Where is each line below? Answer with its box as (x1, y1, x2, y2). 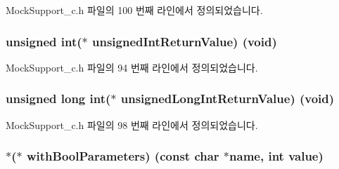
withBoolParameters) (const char (26, 147, 219, 165)
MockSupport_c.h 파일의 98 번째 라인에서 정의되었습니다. (6, 117, 258, 132)
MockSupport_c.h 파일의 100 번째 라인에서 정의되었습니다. (6, 3, 263, 17)
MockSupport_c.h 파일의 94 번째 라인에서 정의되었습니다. (6, 60, 258, 74)
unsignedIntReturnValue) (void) (91, 32, 277, 50)
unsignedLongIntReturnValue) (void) (120, 90, 335, 107)
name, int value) (229, 147, 324, 165)
